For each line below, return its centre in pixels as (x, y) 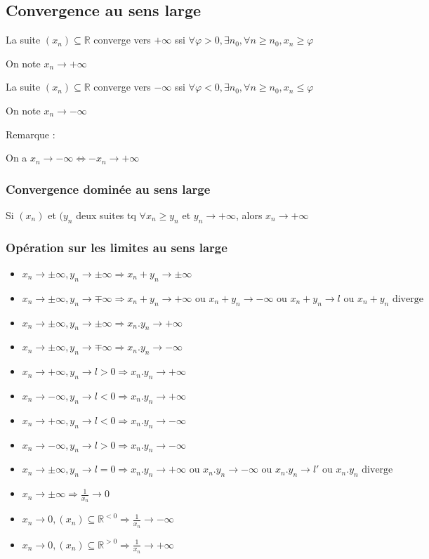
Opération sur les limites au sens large (117, 247)
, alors (249, 215)
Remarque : (31, 134)
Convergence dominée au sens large (108, 189)
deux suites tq (106, 215)
